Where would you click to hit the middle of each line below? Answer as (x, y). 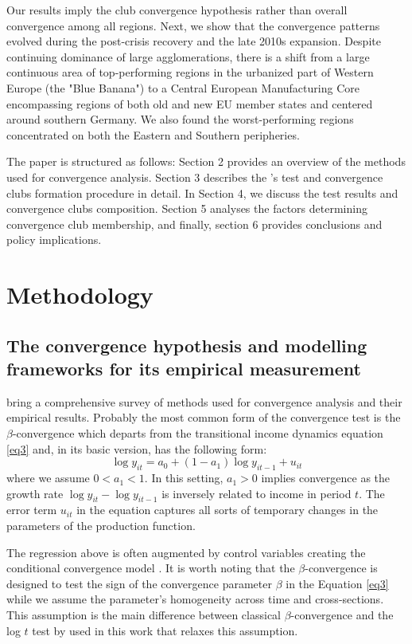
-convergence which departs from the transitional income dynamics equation (198, 433)
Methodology (80, 295)
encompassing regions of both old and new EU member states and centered (190, 103)
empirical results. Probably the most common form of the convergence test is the (204, 417)
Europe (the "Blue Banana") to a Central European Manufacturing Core (183, 87)
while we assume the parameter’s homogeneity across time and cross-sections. (195, 599)
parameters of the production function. (101, 526)
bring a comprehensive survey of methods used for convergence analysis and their (204, 401)
